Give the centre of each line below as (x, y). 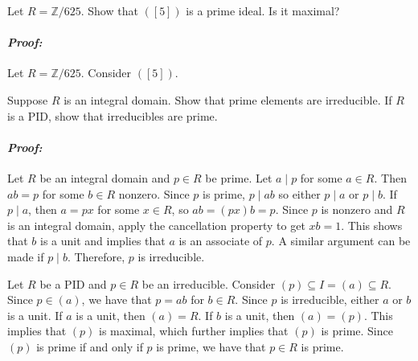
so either (299, 193)
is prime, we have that (211, 346)
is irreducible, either (330, 299)
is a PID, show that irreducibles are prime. (113, 115)
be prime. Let (239, 177)
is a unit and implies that (103, 241)
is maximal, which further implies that (194, 331)
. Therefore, (96, 256)
